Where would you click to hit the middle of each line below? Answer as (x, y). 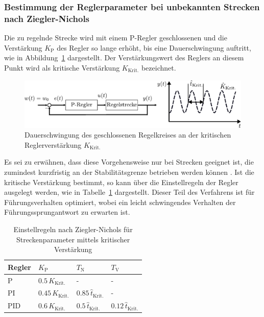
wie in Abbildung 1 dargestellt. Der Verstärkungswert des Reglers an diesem (124, 58)
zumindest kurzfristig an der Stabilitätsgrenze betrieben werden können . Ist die (129, 172)
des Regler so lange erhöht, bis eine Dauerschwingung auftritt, (154, 47)
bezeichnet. (159, 67)
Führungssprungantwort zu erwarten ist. (67, 212)
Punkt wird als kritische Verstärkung (62, 67)
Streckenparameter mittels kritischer (73, 239)
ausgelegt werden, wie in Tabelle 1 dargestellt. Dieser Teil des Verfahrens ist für (129, 192)
